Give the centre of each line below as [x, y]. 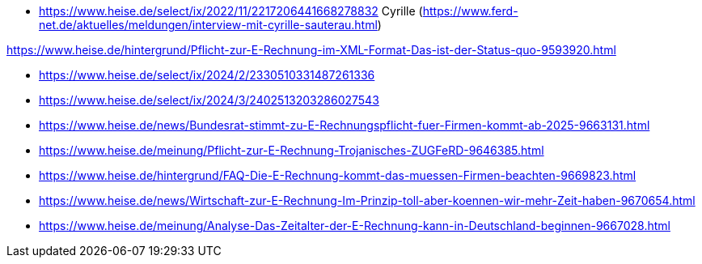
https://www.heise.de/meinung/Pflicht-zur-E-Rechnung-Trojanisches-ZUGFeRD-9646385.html [292, 150]
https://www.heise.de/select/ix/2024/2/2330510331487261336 [207, 75]
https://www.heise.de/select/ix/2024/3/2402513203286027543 [209, 100]
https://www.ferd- [470, 11]
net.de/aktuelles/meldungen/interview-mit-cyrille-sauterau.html [208, 25]
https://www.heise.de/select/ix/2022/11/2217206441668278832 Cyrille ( [231, 11]
